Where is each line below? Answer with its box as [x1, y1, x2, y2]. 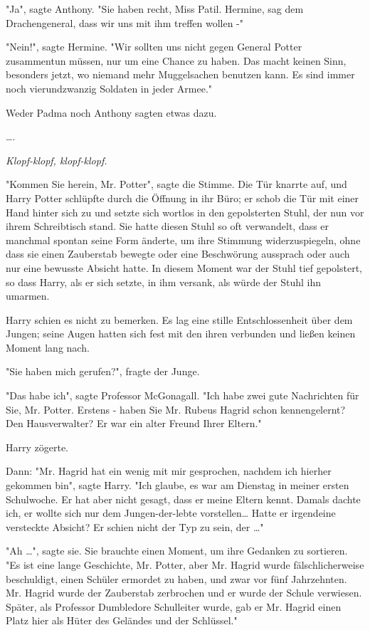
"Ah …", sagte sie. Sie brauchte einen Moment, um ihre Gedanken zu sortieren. [6, 543, 348, 558]
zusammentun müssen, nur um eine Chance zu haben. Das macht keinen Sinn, [6, 53, 347, 68]
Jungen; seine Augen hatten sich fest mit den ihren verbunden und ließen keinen [6, 326, 356, 341]
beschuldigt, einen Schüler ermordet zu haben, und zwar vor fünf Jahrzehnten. [6, 571, 347, 586]
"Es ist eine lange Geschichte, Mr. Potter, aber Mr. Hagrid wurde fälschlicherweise [6, 557, 364, 572]
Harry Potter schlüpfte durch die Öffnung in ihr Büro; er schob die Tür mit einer [6, 190, 359, 205]
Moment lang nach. [6, 340, 90, 355]
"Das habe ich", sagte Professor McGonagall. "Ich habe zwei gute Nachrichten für [6, 388, 359, 403]
